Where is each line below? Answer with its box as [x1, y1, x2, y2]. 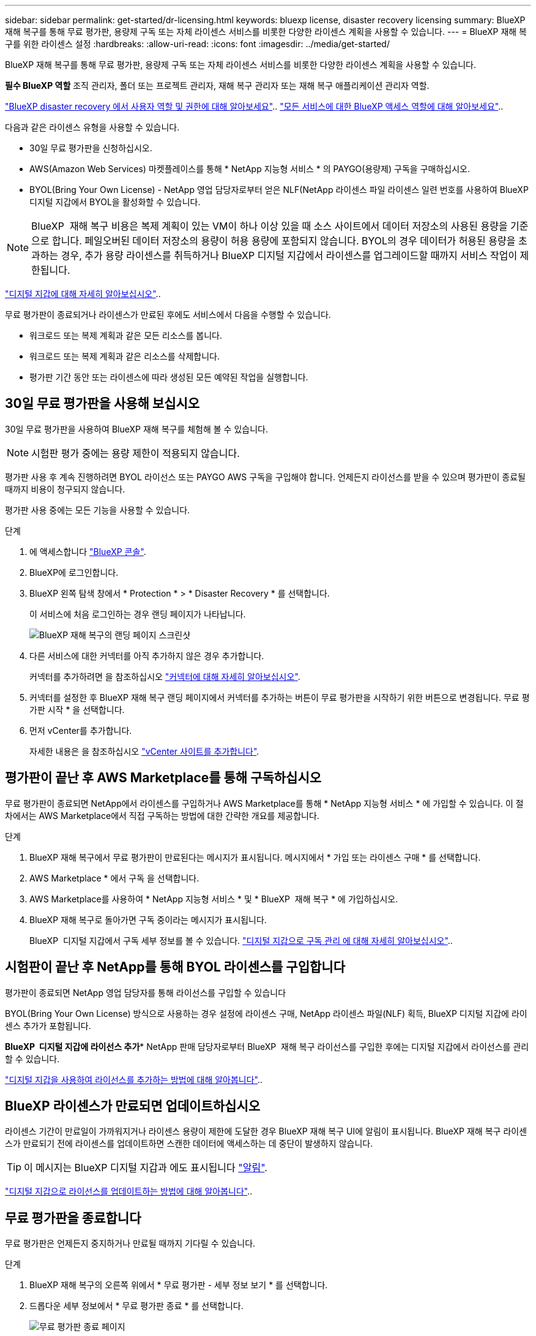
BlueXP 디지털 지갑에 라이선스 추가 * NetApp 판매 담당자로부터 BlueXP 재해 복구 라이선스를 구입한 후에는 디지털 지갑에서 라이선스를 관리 [5, 1041, 529, 1052]
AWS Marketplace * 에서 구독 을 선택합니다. [29, 872, 199, 883]
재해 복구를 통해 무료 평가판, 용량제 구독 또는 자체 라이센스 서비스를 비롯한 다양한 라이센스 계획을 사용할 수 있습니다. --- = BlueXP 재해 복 [5, 26, 527, 37]
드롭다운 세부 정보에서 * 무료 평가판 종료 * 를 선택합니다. [29, 1300, 244, 1311]
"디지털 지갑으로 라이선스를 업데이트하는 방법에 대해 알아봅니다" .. [5, 1186, 253, 1197]
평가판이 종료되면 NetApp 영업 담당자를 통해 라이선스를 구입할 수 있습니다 [5, 987, 286, 998]
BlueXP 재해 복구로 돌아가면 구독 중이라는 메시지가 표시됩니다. [29, 914, 267, 925]
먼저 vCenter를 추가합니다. [29, 725, 132, 736]
